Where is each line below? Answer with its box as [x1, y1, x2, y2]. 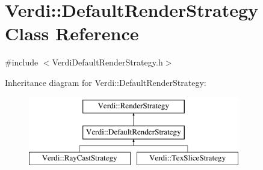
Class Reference [5, 21, 139, 46]
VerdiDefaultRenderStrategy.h [52, 56, 163, 68]
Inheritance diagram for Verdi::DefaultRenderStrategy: [5, 76, 206, 88]
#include [5, 56, 39, 68]
